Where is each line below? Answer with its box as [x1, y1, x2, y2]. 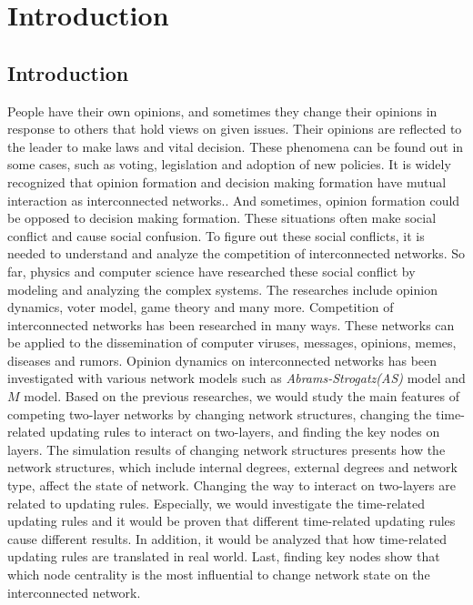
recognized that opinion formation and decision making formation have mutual [7, 172, 447, 191]
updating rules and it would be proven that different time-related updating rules [7, 511, 456, 530]
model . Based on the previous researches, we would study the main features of [24, 387, 459, 406]
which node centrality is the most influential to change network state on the [7, 565, 430, 584]
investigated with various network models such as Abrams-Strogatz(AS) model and [7, 368, 466, 388]
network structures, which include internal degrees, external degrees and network [7, 458, 458, 477]
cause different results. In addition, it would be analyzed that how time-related [7, 529, 447, 548]
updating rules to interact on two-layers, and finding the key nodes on [49, 422, 440, 441]
